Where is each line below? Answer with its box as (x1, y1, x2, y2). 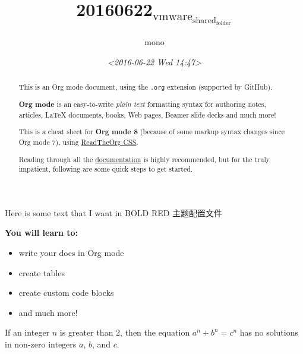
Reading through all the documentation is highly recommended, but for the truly (18, 154, 270, 164)
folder (216, 20, 231, 27)
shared (192, 16, 216, 25)
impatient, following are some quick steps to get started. (18, 164, 193, 174)
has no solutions (239, 326, 299, 339)
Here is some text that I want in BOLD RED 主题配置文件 (5, 206, 223, 219)
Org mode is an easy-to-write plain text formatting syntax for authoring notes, (18, 99, 266, 110)
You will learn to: (5, 226, 78, 239)
